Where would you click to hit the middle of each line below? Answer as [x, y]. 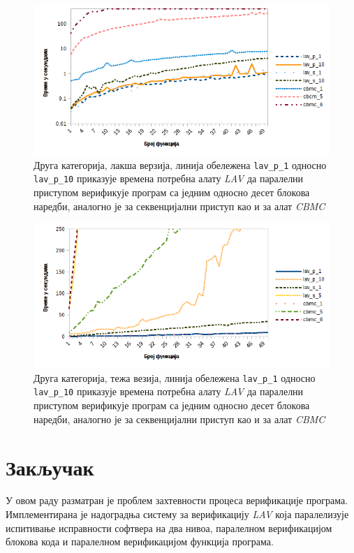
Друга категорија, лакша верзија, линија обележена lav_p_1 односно [180, 164]
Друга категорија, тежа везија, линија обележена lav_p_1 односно [175, 377]
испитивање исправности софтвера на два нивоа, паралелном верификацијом [169, 528]
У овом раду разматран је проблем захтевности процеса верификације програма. [177, 500]
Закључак [50, 467]
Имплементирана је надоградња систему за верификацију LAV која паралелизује [177, 514]
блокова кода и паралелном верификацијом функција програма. [140, 541]
